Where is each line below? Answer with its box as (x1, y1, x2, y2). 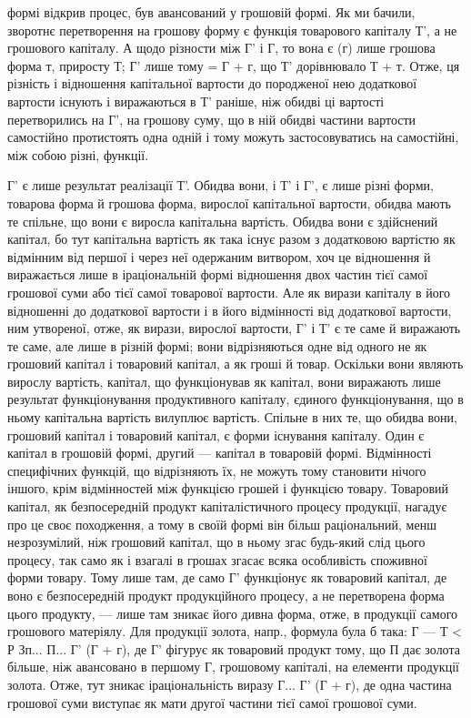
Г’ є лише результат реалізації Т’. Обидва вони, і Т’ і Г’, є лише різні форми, (7, 176, 434, 195)
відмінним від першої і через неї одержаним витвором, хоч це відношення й (7, 247, 431, 266)
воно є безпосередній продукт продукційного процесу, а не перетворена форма (7, 586, 445, 604)
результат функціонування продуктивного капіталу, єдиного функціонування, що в (7, 389, 464, 409)
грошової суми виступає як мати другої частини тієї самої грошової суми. (7, 693, 417, 712)
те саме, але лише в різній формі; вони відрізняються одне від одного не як (7, 336, 427, 355)
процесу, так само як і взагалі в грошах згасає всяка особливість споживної (7, 550, 427, 569)
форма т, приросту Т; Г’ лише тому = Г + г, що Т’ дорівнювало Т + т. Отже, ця (7, 56, 460, 75)
